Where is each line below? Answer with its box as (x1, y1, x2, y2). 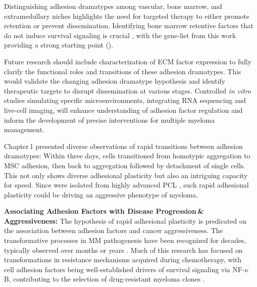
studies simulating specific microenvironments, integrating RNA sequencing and (4, 95, 246, 105)
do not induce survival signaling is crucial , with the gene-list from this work (4, 30, 236, 40)
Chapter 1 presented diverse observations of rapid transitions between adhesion (4, 141, 243, 151)
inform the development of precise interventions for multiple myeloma (4, 114, 215, 125)
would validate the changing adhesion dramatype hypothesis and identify (4, 76, 225, 86)
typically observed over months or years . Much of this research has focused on (4, 244, 243, 255)
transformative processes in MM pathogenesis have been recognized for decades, (4, 235, 246, 245)
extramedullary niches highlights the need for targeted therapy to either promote (4, 10, 250, 21)
